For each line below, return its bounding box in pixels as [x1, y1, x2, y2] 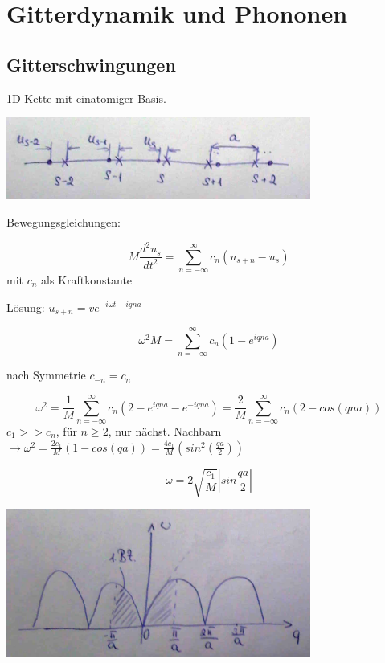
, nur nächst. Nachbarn [108, 422, 222, 439]
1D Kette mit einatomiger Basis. [6, 89, 166, 106]
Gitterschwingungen [6, 51, 176, 76]
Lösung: [6, 298, 45, 315]
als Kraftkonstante [41, 271, 133, 288]
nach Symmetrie [6, 366, 86, 383]
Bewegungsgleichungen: [6, 214, 121, 231]
